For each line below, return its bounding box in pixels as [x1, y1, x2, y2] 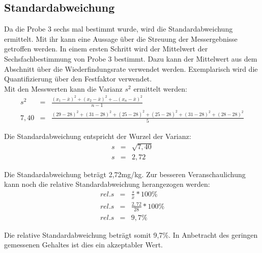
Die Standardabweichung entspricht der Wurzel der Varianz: [4, 131, 191, 142]
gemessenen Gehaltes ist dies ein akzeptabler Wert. [4, 239, 163, 250]
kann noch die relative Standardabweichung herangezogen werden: [4, 179, 210, 189]
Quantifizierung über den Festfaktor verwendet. [4, 73, 152, 84]
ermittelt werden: [133, 83, 187, 94]
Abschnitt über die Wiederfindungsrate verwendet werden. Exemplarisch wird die [4, 63, 258, 74]
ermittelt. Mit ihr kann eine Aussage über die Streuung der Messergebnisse [4, 33, 238, 44]
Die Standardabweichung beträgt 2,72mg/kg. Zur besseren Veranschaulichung [4, 168, 246, 179]
